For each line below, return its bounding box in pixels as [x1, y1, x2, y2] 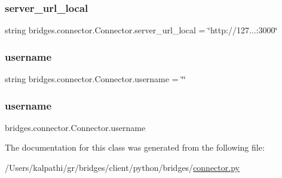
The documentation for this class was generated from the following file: [5, 141, 265, 154]
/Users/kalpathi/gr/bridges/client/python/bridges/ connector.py [5, 161, 240, 174]
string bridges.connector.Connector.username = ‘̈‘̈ [5, 73, 186, 85]
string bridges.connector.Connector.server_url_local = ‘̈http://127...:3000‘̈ [5, 24, 278, 36]
